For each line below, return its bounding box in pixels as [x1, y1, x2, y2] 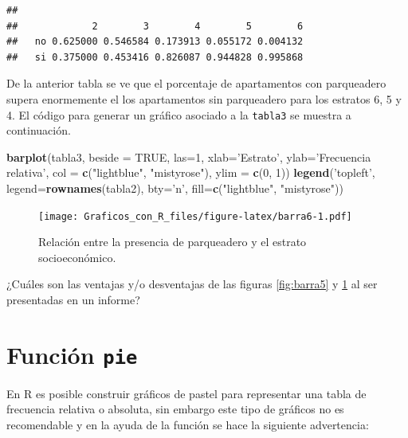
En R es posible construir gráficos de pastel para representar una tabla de [6, 385, 367, 401]
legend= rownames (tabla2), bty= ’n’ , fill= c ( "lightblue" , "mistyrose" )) [6, 180, 343, 196]
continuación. [6, 122, 71, 139]
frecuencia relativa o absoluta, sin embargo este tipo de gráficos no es [6, 401, 344, 417]
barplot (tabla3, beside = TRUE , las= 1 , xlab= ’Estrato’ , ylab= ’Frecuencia [6, 148, 371, 165]
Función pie [6, 338, 138, 370]
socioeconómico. [38, 248, 116, 265]
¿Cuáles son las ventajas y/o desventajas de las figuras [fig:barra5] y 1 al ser [6, 276, 378, 292]
